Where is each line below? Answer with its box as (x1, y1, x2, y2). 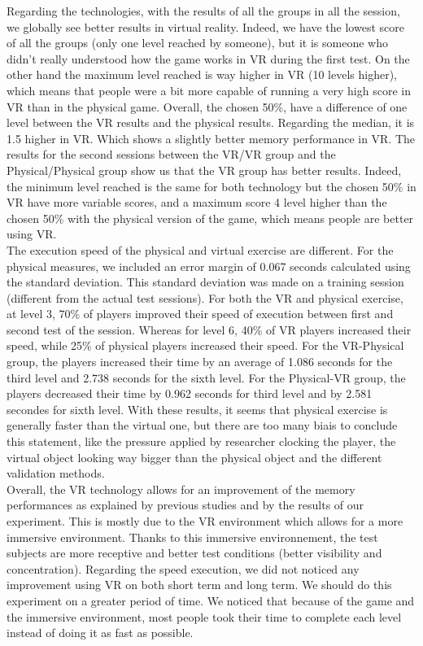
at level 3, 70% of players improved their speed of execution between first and (7, 305, 394, 322)
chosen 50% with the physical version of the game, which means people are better (7, 209, 414, 226)
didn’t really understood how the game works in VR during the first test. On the (7, 50, 410, 67)
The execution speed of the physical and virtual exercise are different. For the (7, 241, 394, 258)
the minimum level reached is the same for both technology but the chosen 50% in (7, 177, 416, 194)
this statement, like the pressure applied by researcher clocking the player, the (7, 433, 396, 450)
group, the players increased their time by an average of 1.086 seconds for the (7, 353, 393, 370)
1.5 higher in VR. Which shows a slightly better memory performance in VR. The (7, 129, 416, 146)
